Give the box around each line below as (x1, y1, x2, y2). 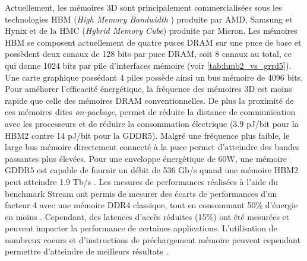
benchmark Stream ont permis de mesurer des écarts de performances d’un (5, 187, 277, 199)
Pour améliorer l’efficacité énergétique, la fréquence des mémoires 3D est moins (5, 82, 292, 95)
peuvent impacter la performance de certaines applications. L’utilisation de (5, 222, 277, 234)
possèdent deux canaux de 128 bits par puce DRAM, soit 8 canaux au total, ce (5, 47, 292, 60)
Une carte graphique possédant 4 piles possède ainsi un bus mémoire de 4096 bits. (5, 71, 303, 83)
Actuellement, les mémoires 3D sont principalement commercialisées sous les (5, 1, 282, 13)
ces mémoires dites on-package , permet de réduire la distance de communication (5, 106, 296, 118)
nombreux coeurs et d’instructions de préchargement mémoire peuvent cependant (5, 233, 300, 246)
